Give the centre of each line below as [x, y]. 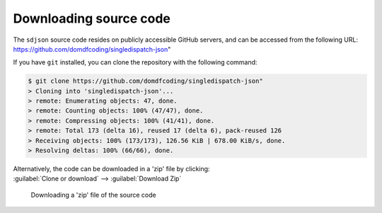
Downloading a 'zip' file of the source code [93, 195]
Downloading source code [92, 18]
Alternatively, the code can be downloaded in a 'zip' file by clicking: [111, 169]
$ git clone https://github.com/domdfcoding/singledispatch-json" [145, 81]
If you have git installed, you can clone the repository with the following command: [135, 62]
